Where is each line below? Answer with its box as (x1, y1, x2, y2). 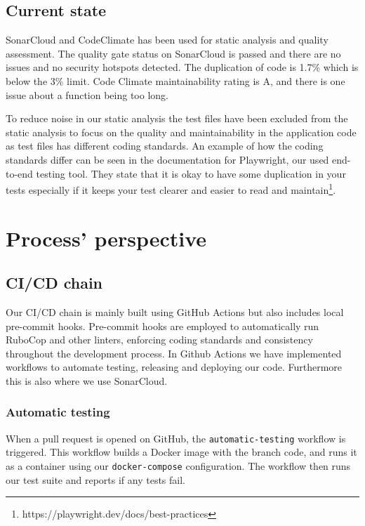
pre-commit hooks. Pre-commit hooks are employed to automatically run (6, 318, 319, 333)
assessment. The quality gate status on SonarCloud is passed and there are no (6, 46, 341, 60)
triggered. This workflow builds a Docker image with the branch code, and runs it (6, 445, 357, 459)
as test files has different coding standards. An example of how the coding (6, 138, 324, 153)
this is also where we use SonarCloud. (6, 373, 168, 388)
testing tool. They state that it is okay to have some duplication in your (36, 166, 346, 180)
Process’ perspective (6, 223, 207, 252)
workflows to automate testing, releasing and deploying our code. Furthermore (6, 360, 343, 374)
